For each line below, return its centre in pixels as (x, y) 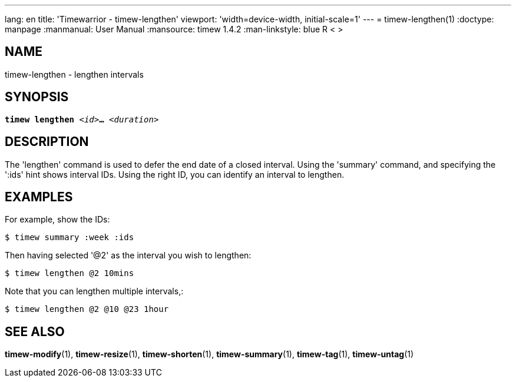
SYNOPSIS (37, 97)
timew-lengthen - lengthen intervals (74, 74)
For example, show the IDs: (57, 220)
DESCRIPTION (47, 142)
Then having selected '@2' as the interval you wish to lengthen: (128, 255)
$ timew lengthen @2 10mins (70, 273)
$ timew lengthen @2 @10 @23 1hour (87, 309)
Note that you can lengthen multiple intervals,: (94, 291)
